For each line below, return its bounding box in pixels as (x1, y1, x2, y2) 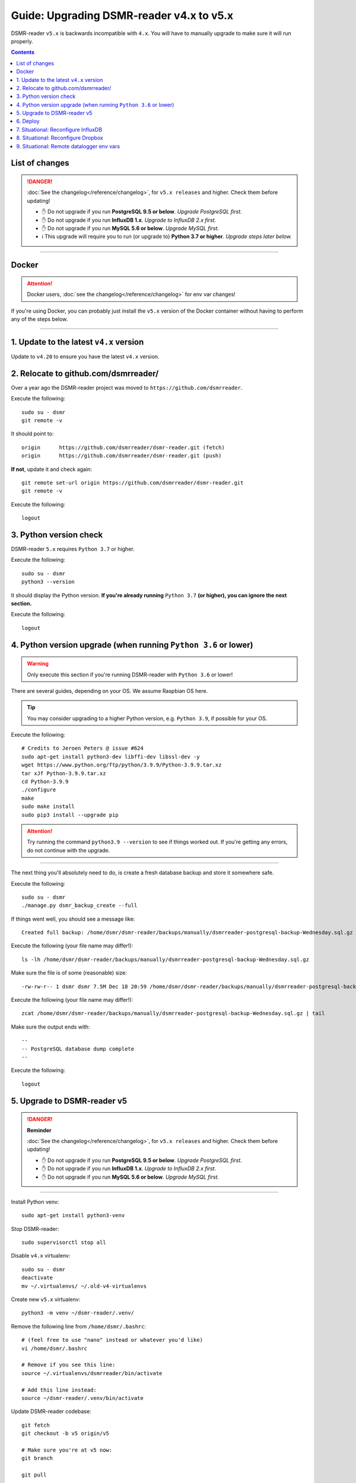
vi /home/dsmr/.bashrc (21, 1345, 88, 1352)
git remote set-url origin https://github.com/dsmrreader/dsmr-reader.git (21, 479, 244, 486)
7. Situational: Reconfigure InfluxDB (16, 126, 103, 133)
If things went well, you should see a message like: (11, 915, 135, 922)
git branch (21, 1455, 53, 1462)
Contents (11, 49, 35, 56)
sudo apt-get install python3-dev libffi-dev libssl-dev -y (21, 753, 200, 760)
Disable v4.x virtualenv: (11, 1252, 71, 1259)
